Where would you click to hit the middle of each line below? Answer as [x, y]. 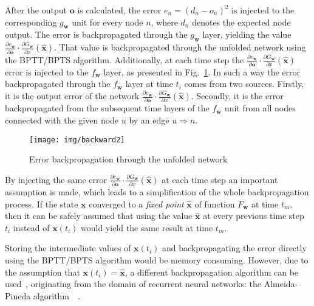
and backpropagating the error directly [234, 248]
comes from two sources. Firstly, [244, 84]
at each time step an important [220, 179]
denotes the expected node [241, 22]
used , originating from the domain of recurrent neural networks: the [133, 284]
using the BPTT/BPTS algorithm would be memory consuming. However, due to [157, 260]
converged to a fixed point [136, 203]
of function [215, 203]
